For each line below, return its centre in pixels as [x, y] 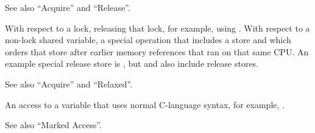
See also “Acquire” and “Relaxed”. [69, 84]
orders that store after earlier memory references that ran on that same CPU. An [157, 51]
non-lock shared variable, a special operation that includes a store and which [148, 40]
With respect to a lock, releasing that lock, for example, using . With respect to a [157, 28]
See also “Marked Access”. [53, 125]
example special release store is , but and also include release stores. [132, 63]
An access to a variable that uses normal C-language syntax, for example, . [145, 104]
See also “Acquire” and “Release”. [68, 7]
